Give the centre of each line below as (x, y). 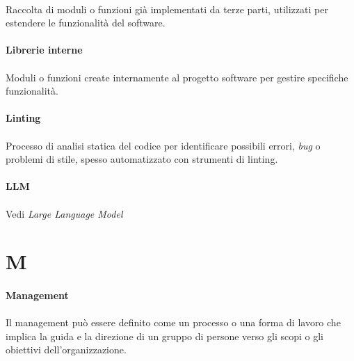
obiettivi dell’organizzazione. (66, 350)
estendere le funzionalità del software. (86, 23)
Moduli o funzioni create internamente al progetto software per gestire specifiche (177, 77)
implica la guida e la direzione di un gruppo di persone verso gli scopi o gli (164, 336)
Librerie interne (44, 50)
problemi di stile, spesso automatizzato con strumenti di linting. (142, 159)
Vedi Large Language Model (64, 213)
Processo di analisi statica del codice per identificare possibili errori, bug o (163, 145)
